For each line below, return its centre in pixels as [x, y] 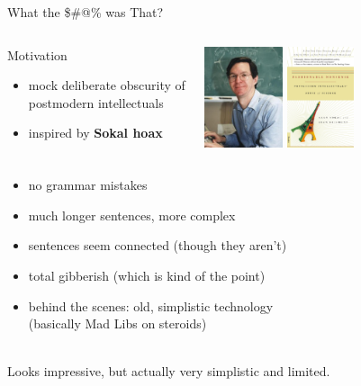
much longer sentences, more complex [132, 215]
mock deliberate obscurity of [107, 85]
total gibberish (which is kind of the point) [147, 275]
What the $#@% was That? [86, 12]
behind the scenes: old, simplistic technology [151, 305]
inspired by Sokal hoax [95, 133]
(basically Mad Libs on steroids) [117, 323]
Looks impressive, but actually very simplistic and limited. [169, 371]
